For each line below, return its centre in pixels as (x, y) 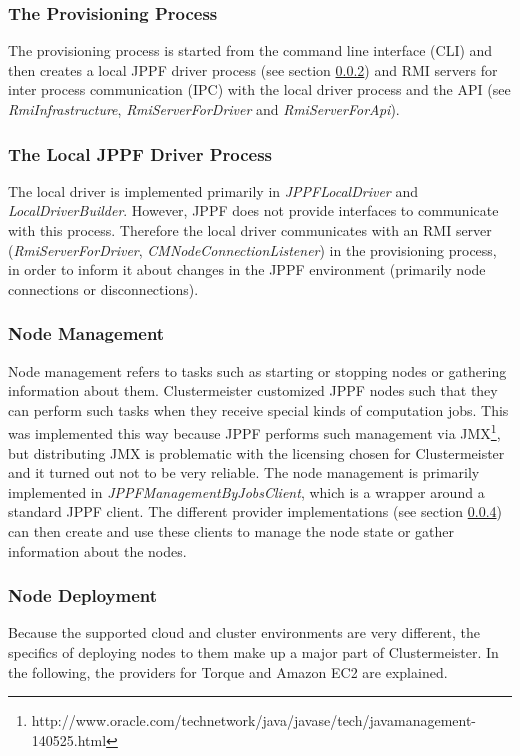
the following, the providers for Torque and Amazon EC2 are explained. (228, 671)
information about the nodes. (97, 550)
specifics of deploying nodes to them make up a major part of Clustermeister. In (253, 652)
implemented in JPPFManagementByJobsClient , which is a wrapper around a (246, 491)
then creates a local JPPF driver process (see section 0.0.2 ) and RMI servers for (253, 69)
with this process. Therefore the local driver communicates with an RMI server (250, 230)
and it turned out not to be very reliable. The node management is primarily (244, 472)
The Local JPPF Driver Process (140, 153)
